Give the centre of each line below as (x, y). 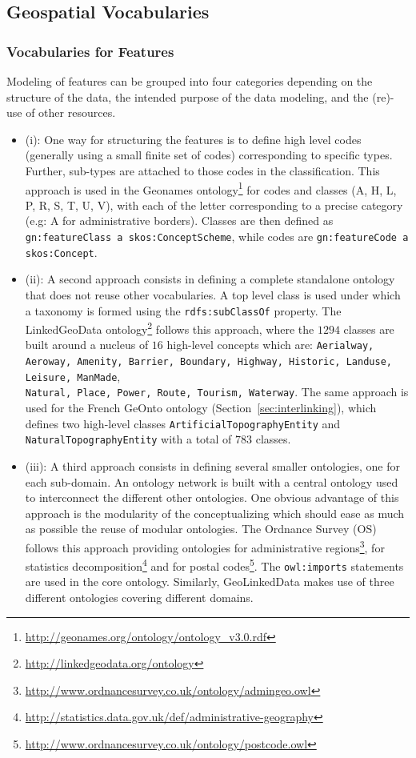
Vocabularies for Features (90, 51)
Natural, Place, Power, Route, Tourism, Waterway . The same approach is (217, 392)
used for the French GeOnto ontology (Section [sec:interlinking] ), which (201, 408)
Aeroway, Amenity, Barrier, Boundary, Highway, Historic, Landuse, (208, 362)
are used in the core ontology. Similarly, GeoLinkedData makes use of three (210, 582)
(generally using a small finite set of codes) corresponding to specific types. (209, 155)
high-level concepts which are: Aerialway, (270, 345)
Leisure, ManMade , (73, 376)
